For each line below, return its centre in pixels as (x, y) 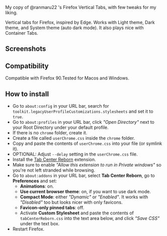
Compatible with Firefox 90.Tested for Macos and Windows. (67, 78)
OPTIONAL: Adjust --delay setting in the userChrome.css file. (75, 154)
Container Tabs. (22, 33)
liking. (11, 13)
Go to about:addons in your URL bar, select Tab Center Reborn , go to (83, 176)
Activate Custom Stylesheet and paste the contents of (77, 213)
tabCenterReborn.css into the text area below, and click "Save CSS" (90, 218)
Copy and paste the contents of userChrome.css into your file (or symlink (87, 143)
